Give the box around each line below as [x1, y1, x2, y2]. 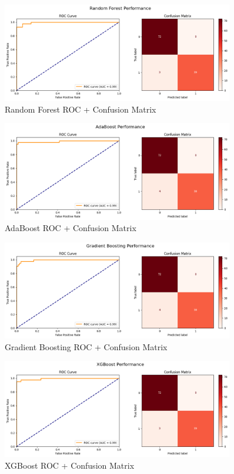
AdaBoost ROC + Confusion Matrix [5, 222, 136, 234]
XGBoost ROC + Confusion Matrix [5, 459, 135, 472]
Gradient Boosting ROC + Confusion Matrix [5, 340, 168, 353]
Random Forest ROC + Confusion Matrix [5, 103, 156, 115]
